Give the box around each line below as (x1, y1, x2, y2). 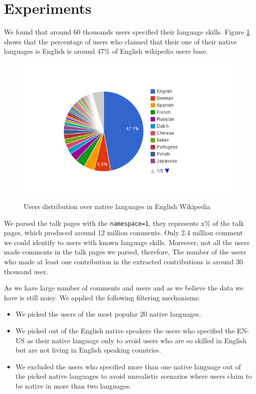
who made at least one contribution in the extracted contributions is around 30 (4, 256, 243, 266)
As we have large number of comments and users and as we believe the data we (4, 283, 244, 293)
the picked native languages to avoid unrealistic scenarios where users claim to (15, 371, 252, 381)
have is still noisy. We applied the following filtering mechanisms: (4, 292, 200, 302)
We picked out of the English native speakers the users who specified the (15, 325, 235, 335)
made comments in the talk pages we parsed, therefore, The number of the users (4, 247, 247, 257)
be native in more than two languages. (15, 380, 131, 391)
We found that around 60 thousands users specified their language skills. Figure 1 (4, 27, 250, 37)
